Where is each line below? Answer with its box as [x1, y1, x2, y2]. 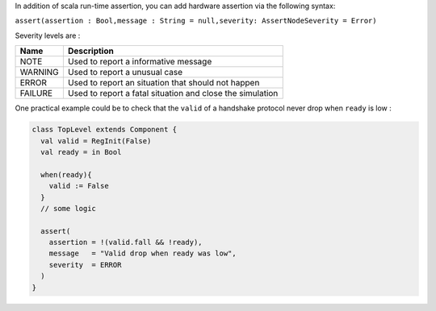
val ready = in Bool [40, 147, 122, 156]
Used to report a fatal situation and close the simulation [67, 88, 279, 99]
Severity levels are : [15, 31, 81, 40]
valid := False [48, 181, 109, 191]
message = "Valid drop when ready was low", [48, 249, 237, 258]
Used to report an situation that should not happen [67, 77, 260, 89]
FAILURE [19, 88, 52, 99]
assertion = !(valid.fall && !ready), [48, 238, 203, 247]
